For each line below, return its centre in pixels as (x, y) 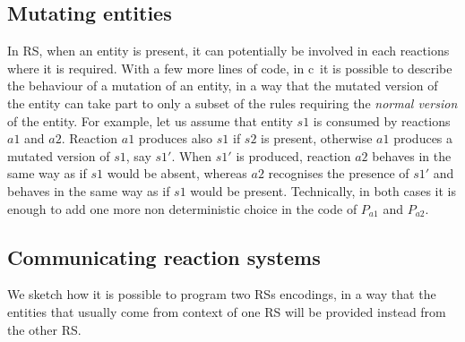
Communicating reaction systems (164, 256)
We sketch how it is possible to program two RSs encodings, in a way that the (222, 294)
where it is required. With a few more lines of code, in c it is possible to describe (230, 68)
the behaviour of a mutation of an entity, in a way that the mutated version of (223, 85)
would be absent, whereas (177, 173)
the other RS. (44, 329)
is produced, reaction (293, 155)
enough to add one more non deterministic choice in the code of (182, 208)
